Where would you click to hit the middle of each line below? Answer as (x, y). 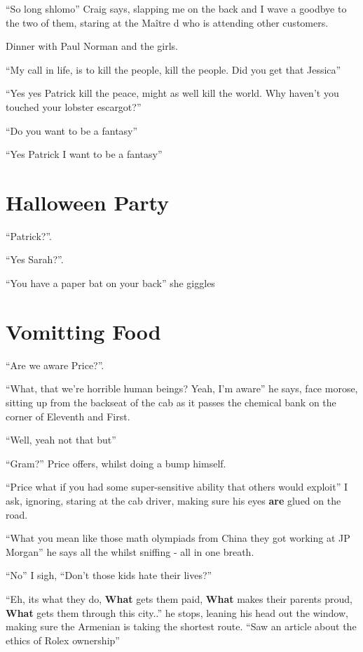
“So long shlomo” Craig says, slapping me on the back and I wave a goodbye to (176, 8)
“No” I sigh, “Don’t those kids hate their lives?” (109, 575)
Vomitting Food (83, 331)
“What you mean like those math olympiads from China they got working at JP (178, 538)
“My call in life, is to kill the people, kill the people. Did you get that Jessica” (173, 69)
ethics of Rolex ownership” (63, 640)
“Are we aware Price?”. (55, 365)
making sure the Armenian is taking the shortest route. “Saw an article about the (181, 626)
